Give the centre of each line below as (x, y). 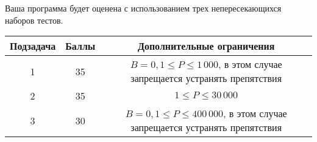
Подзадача (33, 46)
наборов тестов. (34, 20)
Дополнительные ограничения (206, 46)
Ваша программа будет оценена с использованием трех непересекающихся (143, 8)
